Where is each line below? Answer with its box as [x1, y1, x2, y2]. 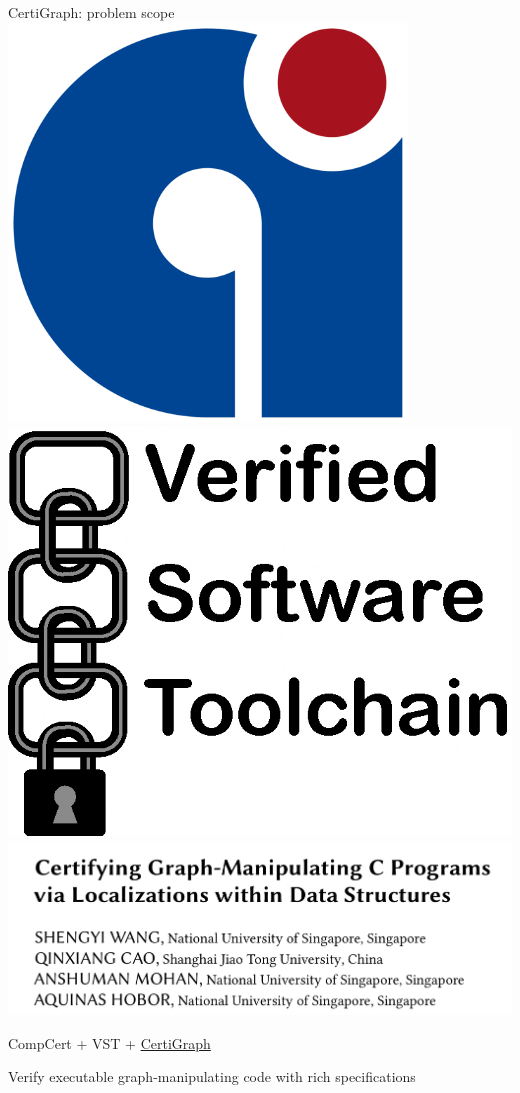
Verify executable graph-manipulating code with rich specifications [8, 1066, 416, 1087]
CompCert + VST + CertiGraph [8, 1032, 211, 1053]
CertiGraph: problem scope [8, 2, 175, 22]
